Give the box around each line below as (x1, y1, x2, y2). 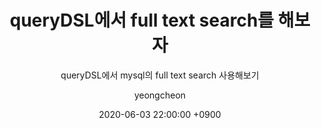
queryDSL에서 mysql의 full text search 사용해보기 (60, 69, 260, 81)
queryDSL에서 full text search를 (9, 9, 275, 32)
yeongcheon (133, 89, 187, 101)
